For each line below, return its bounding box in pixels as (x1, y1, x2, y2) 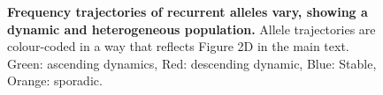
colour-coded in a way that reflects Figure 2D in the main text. (7, 37, 349, 55)
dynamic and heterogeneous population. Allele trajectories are (7, 19, 376, 38)
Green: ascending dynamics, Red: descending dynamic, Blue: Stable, (7, 54, 377, 72)
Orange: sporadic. (7, 71, 103, 90)
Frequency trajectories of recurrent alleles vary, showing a (7, 3, 368, 20)
